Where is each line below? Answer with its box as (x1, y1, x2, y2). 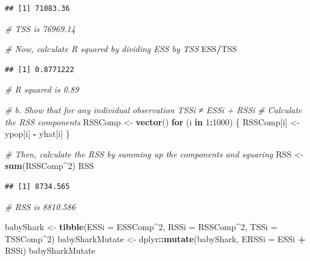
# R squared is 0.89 (5, 83, 79, 96)
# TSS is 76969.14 (5, 22, 76, 35)
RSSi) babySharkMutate (5, 244, 95, 257)
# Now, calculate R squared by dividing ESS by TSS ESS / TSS (5, 42, 237, 55)
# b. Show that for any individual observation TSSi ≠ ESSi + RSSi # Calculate (5, 103, 302, 116)
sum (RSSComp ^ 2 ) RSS (5, 159, 94, 172)
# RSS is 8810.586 (5, 200, 76, 213)
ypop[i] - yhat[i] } (5, 127, 70, 140)
